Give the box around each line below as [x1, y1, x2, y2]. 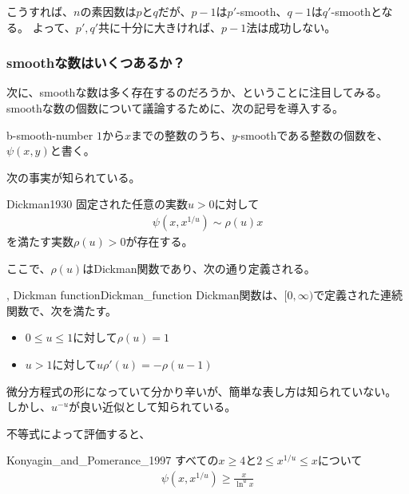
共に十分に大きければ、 [98, 18, 222, 35]
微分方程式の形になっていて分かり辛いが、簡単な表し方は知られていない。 [6, 382, 397, 399]
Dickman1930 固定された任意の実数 [6, 196, 188, 212]
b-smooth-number [6, 126, 93, 143]
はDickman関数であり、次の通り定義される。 [82, 259, 316, 276]
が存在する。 [125, 233, 193, 249]
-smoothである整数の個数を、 [236, 126, 389, 143]
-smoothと [331, 3, 382, 19]
